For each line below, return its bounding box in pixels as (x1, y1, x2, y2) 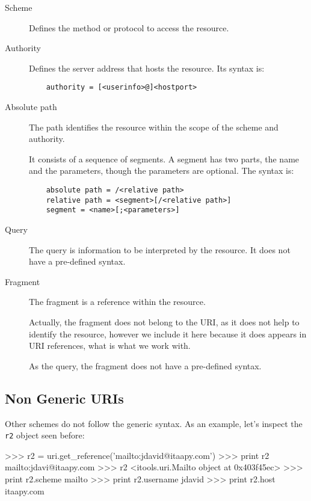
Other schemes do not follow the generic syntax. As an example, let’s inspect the (5, 417, 303, 429)
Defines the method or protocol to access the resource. (29, 21, 229, 34)
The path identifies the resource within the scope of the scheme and (29, 120, 279, 133)
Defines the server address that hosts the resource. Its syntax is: (29, 61, 265, 74)
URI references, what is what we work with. (29, 339, 191, 352)
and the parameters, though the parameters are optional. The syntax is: (29, 164, 294, 177)
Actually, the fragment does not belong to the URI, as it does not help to (29, 315, 300, 328)
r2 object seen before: (5, 429, 85, 441)
